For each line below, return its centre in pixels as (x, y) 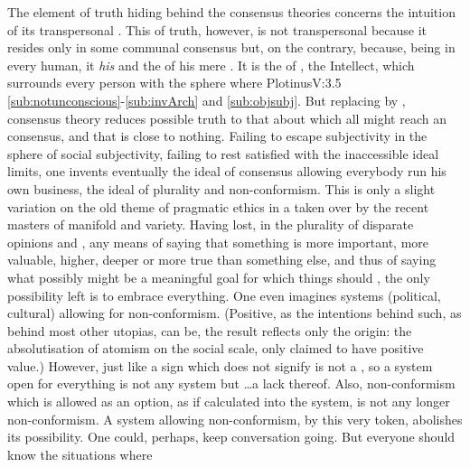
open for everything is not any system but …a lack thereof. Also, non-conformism (231, 383)
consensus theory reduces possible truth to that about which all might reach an (227, 118)
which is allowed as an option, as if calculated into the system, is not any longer (229, 402)
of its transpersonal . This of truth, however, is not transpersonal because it (217, 29)
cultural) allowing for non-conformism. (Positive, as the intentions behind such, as (235, 313)
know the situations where (80, 454)
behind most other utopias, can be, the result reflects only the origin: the (210, 330)
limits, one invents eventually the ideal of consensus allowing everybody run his (227, 171)
